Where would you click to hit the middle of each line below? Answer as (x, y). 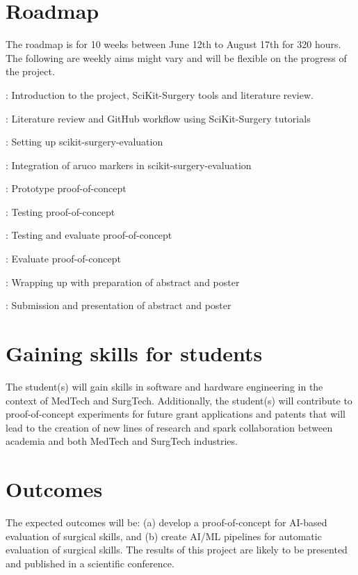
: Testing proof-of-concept (60, 211)
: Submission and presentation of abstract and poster (119, 305)
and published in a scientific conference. (90, 563)
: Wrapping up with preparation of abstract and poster (123, 282)
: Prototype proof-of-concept (66, 188)
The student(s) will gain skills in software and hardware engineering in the (164, 386)
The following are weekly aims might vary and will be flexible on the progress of (176, 57)
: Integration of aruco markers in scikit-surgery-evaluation (129, 165)
